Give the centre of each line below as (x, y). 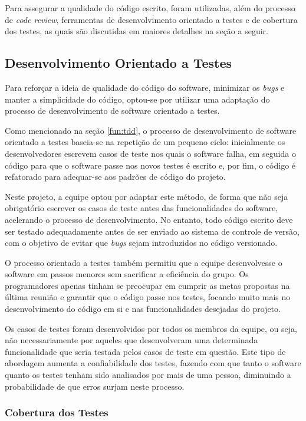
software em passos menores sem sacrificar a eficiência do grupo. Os (127, 274)
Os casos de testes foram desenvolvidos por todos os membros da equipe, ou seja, (151, 328)
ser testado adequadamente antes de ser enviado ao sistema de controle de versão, (152, 231)
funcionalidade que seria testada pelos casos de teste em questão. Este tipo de (145, 351)
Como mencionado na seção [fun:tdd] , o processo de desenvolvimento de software (151, 130)
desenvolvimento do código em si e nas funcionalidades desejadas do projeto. (143, 309)
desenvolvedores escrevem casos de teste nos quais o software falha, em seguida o (150, 153)
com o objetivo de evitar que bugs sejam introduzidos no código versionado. (141, 243)
